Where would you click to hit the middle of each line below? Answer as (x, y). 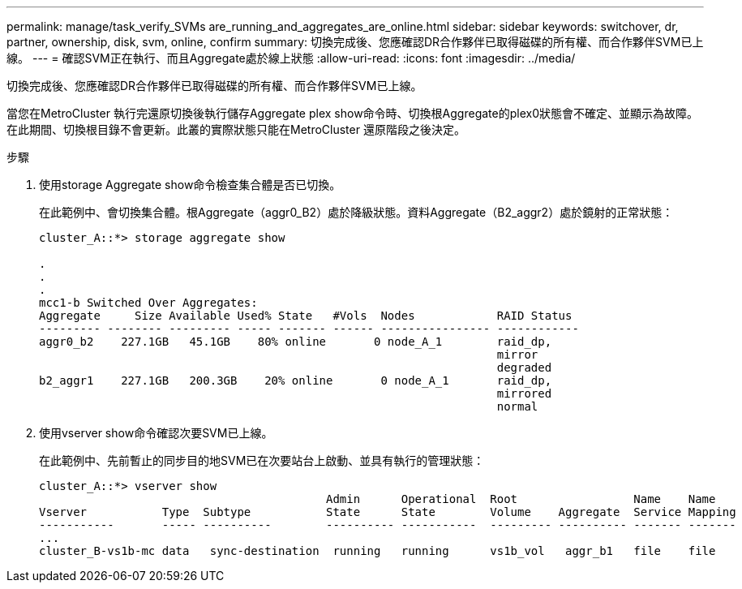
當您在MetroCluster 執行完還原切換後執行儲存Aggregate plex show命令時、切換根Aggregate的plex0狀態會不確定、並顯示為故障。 (352, 113)
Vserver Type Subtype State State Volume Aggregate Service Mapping (388, 512)
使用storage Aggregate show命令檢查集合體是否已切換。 (190, 185)
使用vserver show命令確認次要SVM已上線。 (156, 433)
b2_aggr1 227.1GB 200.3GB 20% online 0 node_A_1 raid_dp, (296, 380)
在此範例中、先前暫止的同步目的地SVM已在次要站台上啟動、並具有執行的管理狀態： (262, 460)
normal (517, 406)
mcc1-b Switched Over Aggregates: (148, 303)
